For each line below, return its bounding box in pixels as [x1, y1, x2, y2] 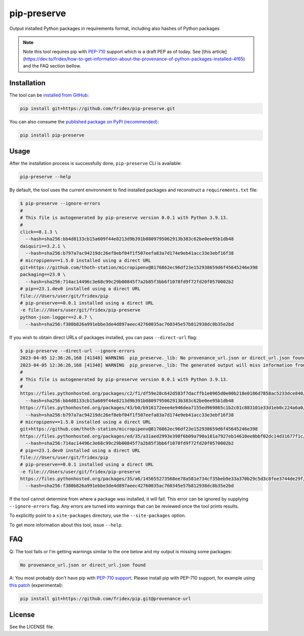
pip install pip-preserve [20, 132, 85, 138]
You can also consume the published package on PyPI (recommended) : [9, 118, 159, 124]
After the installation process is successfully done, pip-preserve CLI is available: [9, 160, 182, 166]
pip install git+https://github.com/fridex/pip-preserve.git [20, 106, 175, 111]
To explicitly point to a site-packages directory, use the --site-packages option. [9, 513, 186, 519]
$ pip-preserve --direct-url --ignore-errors [20, 348, 135, 354]
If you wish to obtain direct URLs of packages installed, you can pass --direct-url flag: [9, 334, 198, 341]
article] [212, 49, 227, 55]
